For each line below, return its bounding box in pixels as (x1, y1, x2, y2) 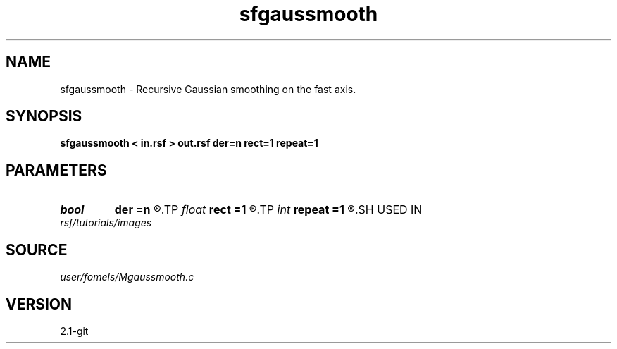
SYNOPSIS (6, 107, 82, 125)
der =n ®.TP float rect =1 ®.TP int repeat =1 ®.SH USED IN (114, 202, 423, 217)
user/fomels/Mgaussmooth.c (60, 271, 194, 283)
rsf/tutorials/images (60, 216, 152, 229)
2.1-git (60, 324, 89, 337)
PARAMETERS (6, 161, 107, 179)
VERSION (6, 295, 73, 313)
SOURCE (6, 240, 68, 259)
